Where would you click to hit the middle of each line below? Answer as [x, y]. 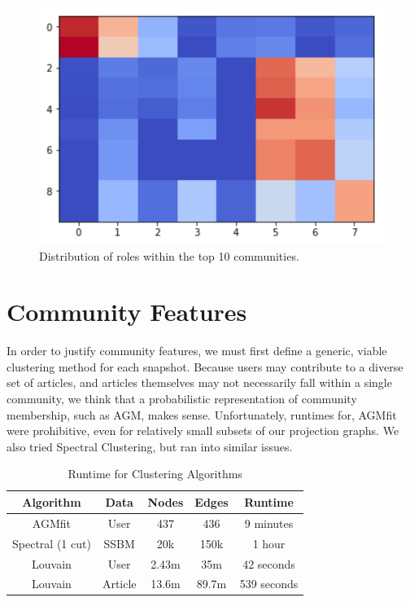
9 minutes [269, 523]
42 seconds [269, 563]
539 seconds [269, 584]
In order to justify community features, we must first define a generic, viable [197, 351]
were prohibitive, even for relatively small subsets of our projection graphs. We [203, 431]
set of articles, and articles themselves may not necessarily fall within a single [199, 382]
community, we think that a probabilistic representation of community [182, 399]
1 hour [269, 543]
